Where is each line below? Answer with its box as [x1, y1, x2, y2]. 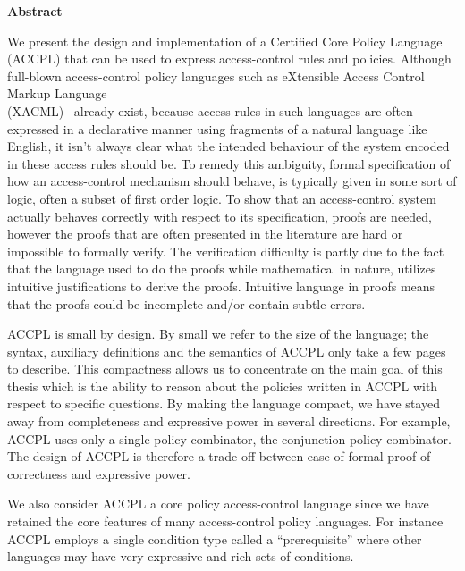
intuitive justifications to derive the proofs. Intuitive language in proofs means [7, 276, 435, 295]
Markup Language [7, 84, 107, 103]
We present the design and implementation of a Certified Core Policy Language [7, 31, 443, 50]
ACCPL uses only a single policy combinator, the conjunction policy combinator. [7, 429, 452, 448]
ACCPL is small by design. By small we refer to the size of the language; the [7, 324, 429, 343]
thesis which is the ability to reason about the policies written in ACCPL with [7, 376, 438, 395]
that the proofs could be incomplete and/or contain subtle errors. [7, 294, 366, 313]
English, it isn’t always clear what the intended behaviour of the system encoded [7, 137, 450, 155]
